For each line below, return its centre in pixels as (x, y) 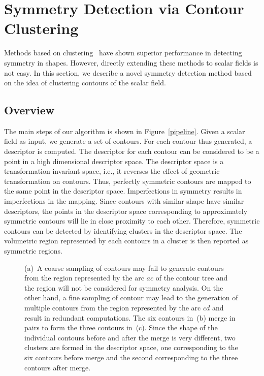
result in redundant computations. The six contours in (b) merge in (130, 317)
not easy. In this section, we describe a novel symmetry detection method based (128, 72)
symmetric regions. (33, 251)
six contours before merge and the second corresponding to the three (131, 357)
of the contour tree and (192, 278)
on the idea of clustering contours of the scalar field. (85, 83)
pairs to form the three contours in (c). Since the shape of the (121, 327)
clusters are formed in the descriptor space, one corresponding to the (131, 347)
